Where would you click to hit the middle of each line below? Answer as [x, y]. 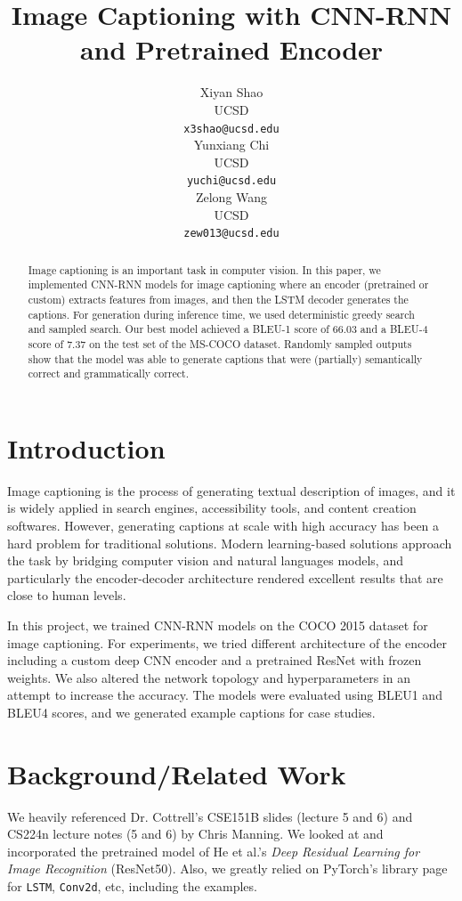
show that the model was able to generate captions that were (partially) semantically [225, 358]
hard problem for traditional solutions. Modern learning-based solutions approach [230, 543]
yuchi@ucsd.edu [231, 181]
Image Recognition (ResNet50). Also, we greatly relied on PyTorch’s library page [227, 869]
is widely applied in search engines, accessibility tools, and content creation [212, 508]
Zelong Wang [231, 197]
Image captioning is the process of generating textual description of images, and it [231, 490]
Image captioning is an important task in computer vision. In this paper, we [204, 269]
